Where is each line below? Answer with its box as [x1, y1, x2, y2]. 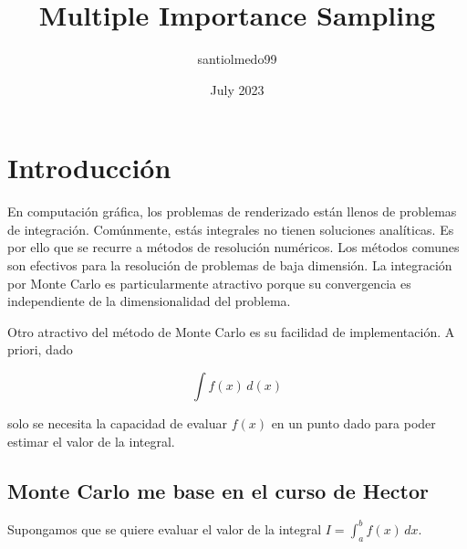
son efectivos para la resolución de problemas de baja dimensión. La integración [7, 256, 452, 275]
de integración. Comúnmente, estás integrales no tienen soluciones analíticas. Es [7, 219, 454, 238]
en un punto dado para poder [271, 414, 436, 432]
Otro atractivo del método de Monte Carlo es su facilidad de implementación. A [7, 322, 455, 341]
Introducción [7, 149, 171, 186]
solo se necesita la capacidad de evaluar [7, 414, 227, 432]
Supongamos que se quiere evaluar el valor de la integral [7, 519, 322, 538]
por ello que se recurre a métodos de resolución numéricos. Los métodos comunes [7, 238, 460, 257]
